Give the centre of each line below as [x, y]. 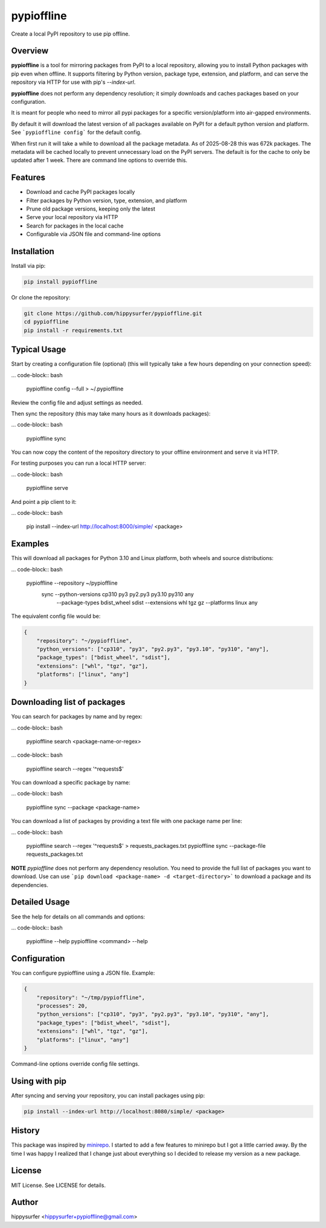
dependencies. [30, 885]
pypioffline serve [47, 488]
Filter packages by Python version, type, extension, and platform [107, 200]
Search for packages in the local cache [75, 226]
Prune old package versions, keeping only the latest [91, 209]
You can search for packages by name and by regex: [77, 717]
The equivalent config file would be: [56, 616]
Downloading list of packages [68, 702]
